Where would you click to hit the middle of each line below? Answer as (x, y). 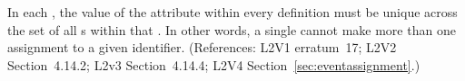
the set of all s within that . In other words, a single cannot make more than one (232, 29)
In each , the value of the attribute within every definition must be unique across (232, 12)
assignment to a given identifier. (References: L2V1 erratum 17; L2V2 (202, 47)
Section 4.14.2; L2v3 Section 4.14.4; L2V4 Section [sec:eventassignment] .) (214, 64)
